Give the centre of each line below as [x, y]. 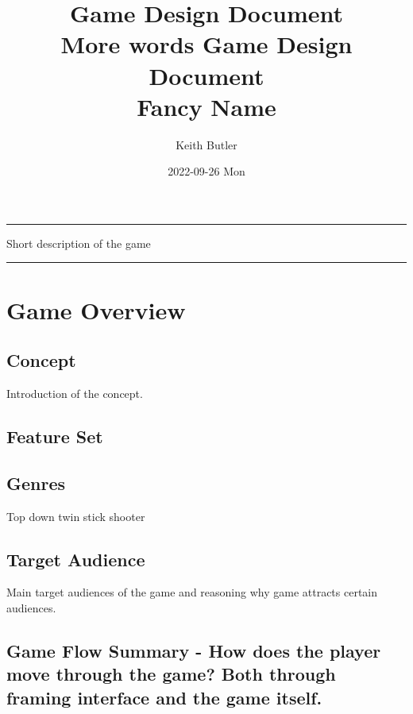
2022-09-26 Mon [206, 171]
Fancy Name [206, 106]
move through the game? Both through [171, 674]
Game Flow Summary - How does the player [194, 650]
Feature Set [55, 436]
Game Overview [96, 309]
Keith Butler [206, 144]
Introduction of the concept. [75, 394]
